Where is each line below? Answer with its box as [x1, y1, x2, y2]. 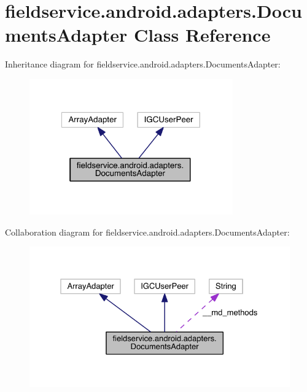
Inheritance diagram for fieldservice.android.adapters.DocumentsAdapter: [5, 58, 281, 71]
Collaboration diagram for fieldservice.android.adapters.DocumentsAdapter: [5, 225, 290, 238]
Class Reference [133, 22, 271, 47]
